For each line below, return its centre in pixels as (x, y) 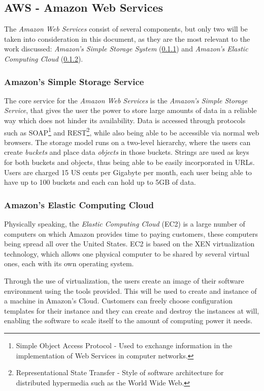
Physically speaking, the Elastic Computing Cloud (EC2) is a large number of (125, 224)
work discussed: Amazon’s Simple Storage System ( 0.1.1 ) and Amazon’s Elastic (126, 49)
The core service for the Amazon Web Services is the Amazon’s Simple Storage (126, 100)
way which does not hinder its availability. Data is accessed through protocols (125, 120)
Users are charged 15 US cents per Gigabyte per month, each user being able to (128, 172)
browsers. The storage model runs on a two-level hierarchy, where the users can (127, 142)
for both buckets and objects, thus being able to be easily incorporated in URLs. (129, 162)
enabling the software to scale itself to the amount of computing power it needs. (128, 320)
